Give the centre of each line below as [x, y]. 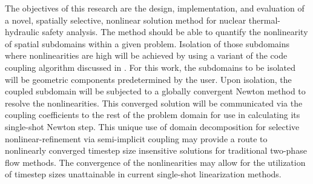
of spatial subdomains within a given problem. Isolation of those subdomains [147, 43]
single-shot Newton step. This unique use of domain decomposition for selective [152, 126]
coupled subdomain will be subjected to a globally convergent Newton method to [155, 91]
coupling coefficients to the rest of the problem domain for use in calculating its [153, 115]
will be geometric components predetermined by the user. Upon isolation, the [148, 79]
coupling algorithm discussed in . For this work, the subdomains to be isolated [150, 67]
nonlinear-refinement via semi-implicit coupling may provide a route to [136, 138]
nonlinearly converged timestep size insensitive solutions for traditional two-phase [156, 150]
